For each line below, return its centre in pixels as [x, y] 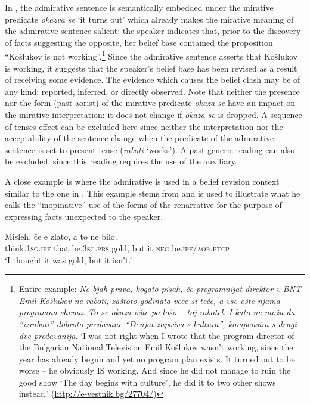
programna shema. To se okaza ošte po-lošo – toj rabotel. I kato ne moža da [157, 312]
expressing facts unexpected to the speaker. [84, 216]
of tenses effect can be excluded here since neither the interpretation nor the [144, 126]
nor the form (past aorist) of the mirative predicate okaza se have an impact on [150, 103]
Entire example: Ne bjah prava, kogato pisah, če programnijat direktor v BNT [160, 289]
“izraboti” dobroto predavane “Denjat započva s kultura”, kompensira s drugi [158, 323]
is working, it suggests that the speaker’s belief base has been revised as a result [151, 68]
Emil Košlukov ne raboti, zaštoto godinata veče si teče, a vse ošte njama [149, 300]
